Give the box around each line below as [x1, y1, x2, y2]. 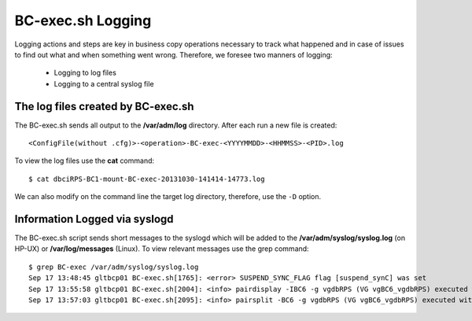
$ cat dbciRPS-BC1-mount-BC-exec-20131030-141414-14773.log [28, 174, 265, 183]
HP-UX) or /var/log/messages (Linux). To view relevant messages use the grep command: [14, 244, 310, 253]
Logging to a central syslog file [53, 79, 154, 88]
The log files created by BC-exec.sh [14, 99, 194, 113]
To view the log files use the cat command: [14, 156, 155, 165]
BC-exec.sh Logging [14, 12, 152, 29]
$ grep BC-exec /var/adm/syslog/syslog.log [28, 262, 199, 271]
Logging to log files [53, 68, 117, 78]
